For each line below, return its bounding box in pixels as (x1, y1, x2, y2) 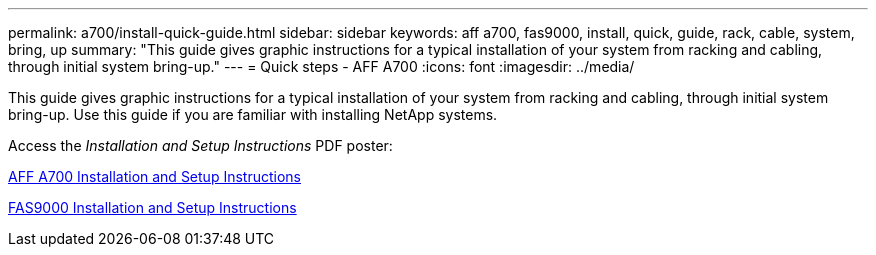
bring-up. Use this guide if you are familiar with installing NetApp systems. (8, 106, 498, 123)
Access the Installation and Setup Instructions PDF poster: (8, 137, 393, 154)
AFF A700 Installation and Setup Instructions (8, 168, 301, 185)
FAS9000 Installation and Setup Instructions (8, 199, 297, 216)
